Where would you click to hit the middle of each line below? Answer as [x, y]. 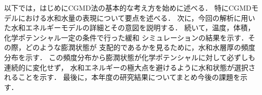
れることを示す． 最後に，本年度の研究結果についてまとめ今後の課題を [122, 77]
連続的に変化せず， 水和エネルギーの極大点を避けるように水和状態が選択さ [130, 67]
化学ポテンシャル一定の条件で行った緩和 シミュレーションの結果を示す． [126, 37]
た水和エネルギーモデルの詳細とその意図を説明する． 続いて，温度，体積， [129, 28]
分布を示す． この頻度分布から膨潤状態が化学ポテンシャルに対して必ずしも [130, 57]
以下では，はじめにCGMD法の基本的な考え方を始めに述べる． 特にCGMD [128, 8]
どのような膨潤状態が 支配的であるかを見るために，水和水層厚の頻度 [140, 47]
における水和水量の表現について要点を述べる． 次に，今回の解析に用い [137, 17]
